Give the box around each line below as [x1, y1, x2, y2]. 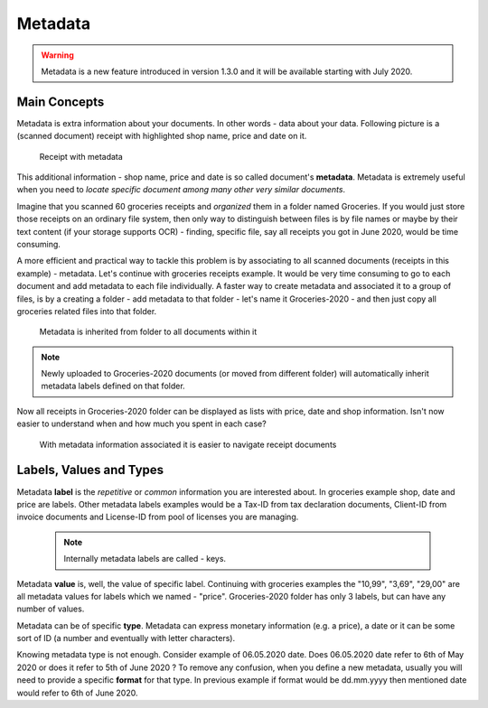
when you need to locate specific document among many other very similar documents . [16, 184, 346, 195]
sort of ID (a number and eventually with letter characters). [16, 633, 235, 644]
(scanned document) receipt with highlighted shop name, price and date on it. [16, 131, 307, 142]
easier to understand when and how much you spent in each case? [16, 418, 267, 429]
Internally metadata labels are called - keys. [63, 554, 226, 564]
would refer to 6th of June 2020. [16, 687, 138, 698]
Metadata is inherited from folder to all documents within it [39, 326, 258, 338]
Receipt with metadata [39, 151, 124, 162]
